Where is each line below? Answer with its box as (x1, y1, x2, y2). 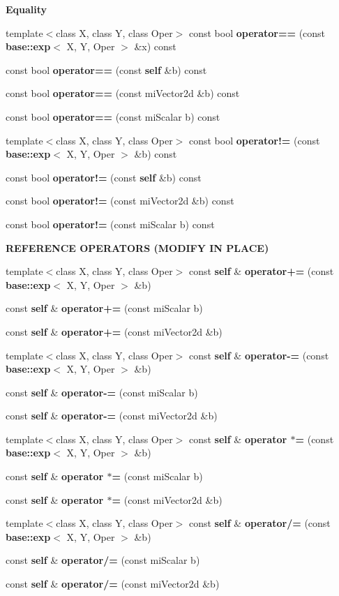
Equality (6, 2, 47, 16)
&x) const (134, 39, 176, 54)
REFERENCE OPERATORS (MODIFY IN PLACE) (6, 240, 269, 255)
